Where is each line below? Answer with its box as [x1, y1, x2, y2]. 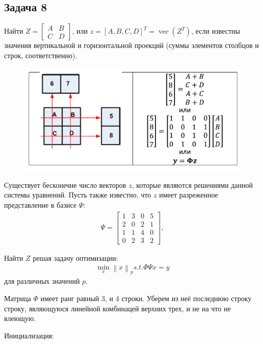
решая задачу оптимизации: [33, 252, 118, 263]
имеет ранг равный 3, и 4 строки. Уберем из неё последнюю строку [40, 292, 252, 303]
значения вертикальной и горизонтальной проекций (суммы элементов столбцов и [4, 40, 259, 51]
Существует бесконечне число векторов [4, 179, 126, 190]
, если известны [191, 26, 241, 36]
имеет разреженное [159, 189, 218, 200]
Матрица [4, 292, 31, 303]
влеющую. [4, 313, 36, 324]
